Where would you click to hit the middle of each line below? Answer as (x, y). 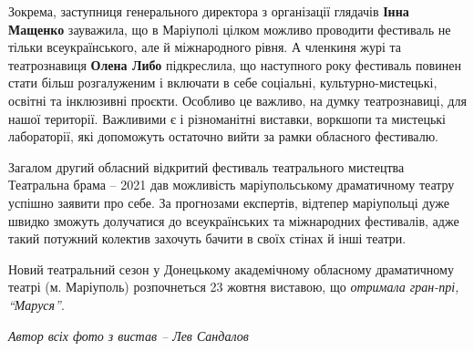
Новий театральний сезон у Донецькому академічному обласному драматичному (231, 268)
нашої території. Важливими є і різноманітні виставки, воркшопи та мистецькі (227, 118)
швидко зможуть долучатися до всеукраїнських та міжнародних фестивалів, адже (234, 220)
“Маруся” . (36, 304)
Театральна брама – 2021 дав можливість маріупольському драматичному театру (232, 185)
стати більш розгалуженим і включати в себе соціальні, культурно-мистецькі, (223, 83)
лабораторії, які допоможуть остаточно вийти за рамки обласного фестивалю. (223, 136)
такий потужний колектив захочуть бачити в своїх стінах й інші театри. (207, 238)
